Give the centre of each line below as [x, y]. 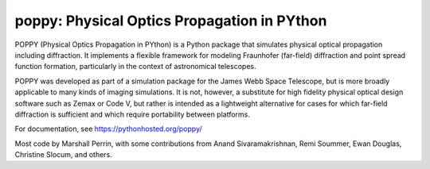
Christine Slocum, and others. [64, 155]
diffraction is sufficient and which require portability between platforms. [133, 114]
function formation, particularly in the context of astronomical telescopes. [135, 67]
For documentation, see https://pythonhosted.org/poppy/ [108, 129]
